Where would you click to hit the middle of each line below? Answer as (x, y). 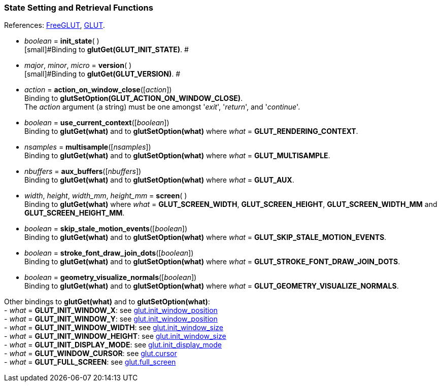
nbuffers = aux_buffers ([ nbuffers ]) (83, 171)
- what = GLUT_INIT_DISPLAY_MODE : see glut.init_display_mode (113, 345)
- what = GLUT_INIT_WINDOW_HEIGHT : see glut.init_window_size (115, 336)
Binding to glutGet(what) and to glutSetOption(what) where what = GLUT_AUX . (159, 180)
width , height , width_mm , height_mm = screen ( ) (106, 196)
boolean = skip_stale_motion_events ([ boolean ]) (106, 229)
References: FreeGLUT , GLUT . (55, 25)
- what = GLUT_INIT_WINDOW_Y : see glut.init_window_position (111, 319)
